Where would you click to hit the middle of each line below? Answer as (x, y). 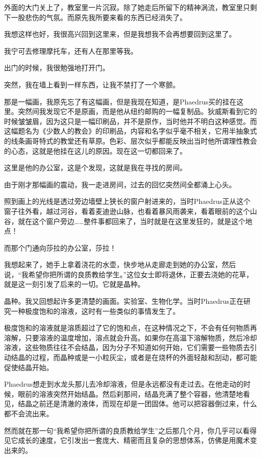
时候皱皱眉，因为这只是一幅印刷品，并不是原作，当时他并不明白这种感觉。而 (130, 121)
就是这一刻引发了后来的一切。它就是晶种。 (74, 284)
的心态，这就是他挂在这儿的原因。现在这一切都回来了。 (95, 150)
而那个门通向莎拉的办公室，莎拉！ (60, 247)
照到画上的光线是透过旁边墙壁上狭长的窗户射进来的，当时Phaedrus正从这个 (127, 201)
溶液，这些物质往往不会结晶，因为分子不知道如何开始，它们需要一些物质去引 (130, 347)
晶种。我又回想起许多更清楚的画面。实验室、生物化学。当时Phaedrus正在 (124, 301)
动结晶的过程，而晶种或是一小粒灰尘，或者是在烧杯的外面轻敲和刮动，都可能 (130, 357)
